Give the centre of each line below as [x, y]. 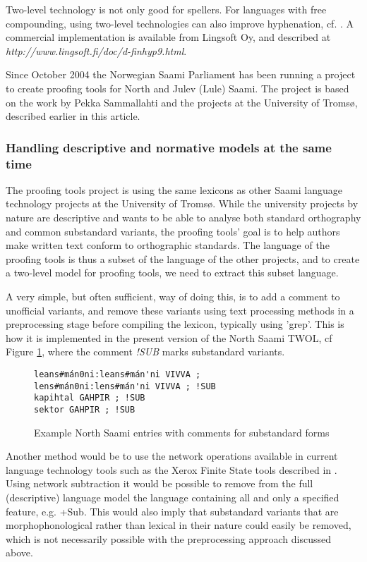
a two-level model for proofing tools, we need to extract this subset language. [172, 273]
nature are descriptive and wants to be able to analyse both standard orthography [183, 218]
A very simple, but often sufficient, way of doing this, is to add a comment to [173, 297]
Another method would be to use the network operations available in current [172, 456]
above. [19, 552]
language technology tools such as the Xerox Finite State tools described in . [172, 469]
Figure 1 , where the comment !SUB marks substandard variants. [145, 352]
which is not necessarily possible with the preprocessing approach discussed [168, 538]
